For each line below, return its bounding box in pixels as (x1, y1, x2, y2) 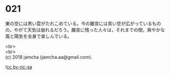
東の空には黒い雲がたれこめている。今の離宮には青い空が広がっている (5, 20, 153, 26)
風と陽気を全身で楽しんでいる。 (5, 33, 72, 39)
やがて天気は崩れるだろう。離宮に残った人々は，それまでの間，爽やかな (14, 26, 165, 33)
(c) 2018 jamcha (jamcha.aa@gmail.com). (5, 54, 93, 60)
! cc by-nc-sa (5, 64, 32, 70)
